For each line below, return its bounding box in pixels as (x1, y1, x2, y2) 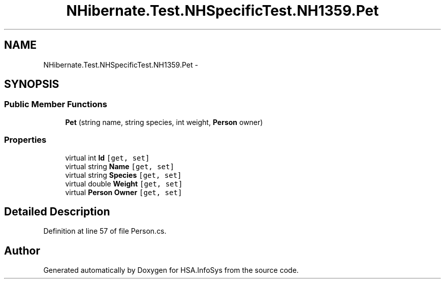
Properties (4, 135, 47, 145)
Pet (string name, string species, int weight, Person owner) (65, 117, 263, 127)
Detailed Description (4, 205, 110, 218)
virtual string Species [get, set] (65, 170, 182, 179)
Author (4, 244, 40, 257)
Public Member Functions (4, 99, 107, 110)
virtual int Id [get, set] (65, 153, 150, 162)
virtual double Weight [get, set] (65, 179, 183, 188)
